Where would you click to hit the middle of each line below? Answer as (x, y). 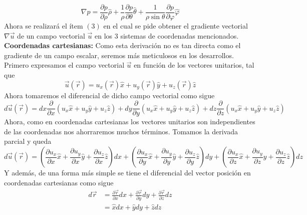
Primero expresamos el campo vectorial (64, 65)
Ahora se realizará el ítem (44, 26)
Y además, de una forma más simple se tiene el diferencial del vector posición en (127, 173)
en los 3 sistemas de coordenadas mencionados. (167, 35)
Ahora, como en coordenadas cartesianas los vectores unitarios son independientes (130, 122)
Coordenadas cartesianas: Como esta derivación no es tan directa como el (122, 45)
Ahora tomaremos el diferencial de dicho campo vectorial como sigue (109, 95)
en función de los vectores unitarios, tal (194, 65)
